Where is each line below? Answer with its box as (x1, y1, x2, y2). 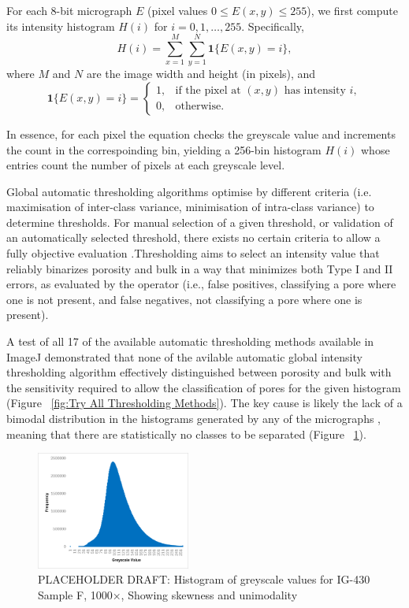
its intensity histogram (6, 17, 115, 34)
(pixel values (147, 2, 208, 18)
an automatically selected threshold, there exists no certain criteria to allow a (6, 229, 381, 246)
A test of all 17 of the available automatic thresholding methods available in (6, 333, 374, 350)
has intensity (284, 85, 346, 97)
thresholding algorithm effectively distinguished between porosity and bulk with (6, 364, 392, 380)
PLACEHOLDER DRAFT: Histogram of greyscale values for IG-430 (38, 571, 370, 588)
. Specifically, (241, 17, 304, 34)
